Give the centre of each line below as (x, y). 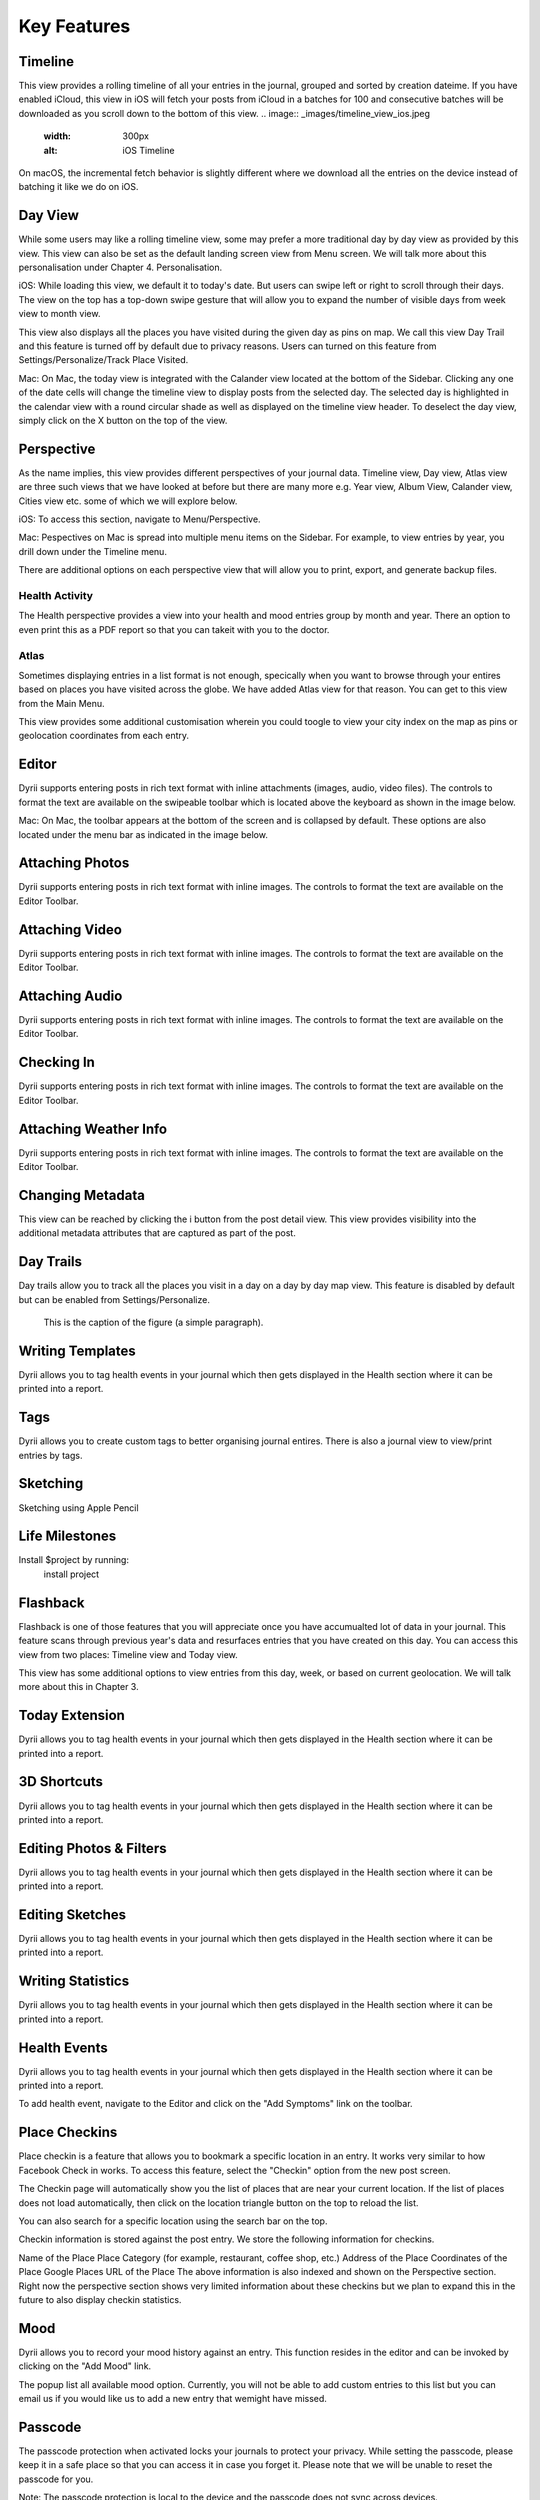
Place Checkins (68, 2132)
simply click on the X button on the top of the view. (123, 420)
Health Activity (56, 596)
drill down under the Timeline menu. (92, 551)
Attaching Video (70, 929)
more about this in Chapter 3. (78, 1687)
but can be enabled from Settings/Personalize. (114, 1299)
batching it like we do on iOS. (78, 187)
